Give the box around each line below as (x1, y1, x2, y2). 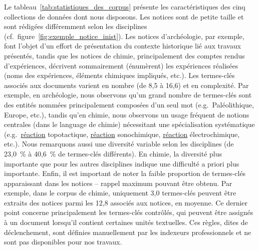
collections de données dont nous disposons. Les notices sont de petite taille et (4, 11, 244, 21)
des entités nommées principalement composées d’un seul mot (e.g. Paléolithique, (4, 99, 254, 109)
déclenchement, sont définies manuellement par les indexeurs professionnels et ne (4, 226, 251, 237)
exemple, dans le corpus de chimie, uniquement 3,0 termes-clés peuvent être (4, 187, 236, 198)
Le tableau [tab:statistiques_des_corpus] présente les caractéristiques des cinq (4, 1, 245, 11)
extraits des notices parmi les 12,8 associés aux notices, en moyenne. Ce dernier (4, 197, 248, 207)
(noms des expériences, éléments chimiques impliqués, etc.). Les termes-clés (4, 70, 235, 80)
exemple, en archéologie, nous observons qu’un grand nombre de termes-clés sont (4, 89, 252, 100)
